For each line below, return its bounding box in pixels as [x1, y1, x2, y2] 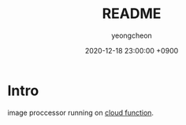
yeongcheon [110, 31, 153, 40]
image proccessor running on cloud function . [7, 108, 154, 117]
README [102, 5, 162, 23]
